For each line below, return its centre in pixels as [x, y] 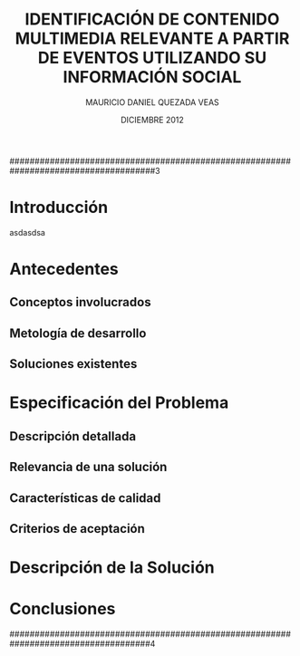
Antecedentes [64, 270]
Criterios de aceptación [77, 529]
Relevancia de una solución [88, 467]
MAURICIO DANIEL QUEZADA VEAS [152, 102]
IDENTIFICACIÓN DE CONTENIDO [152, 19]
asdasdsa [27, 232]
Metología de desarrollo [78, 333]
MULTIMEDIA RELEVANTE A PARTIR [152, 39]
